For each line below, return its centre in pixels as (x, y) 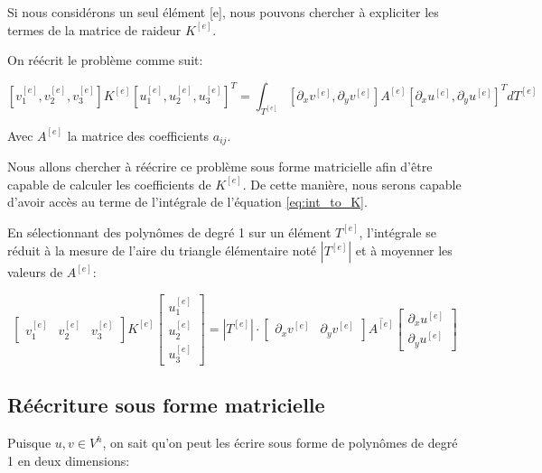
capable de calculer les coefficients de (109, 184)
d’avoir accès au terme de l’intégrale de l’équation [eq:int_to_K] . (187, 202)
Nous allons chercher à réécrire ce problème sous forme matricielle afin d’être (220, 167)
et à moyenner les (404, 250)
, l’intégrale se (397, 232)
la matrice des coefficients (138, 135)
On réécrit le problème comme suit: (105, 60)
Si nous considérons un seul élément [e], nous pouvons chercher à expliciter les (223, 12)
